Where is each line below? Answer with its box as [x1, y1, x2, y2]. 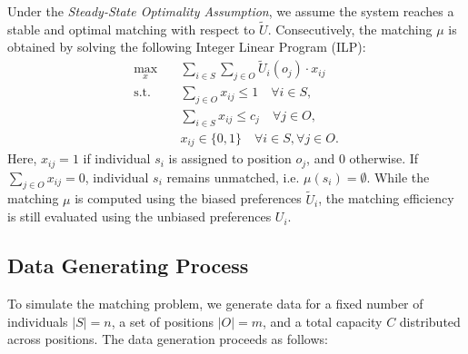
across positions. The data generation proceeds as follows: [7, 329, 328, 349]
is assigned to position [168, 149, 292, 168]
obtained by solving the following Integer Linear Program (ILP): [7, 37, 366, 56]
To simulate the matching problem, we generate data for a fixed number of [7, 294, 423, 313]
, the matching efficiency [318, 189, 454, 208]
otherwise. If [349, 149, 419, 168]
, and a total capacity [263, 311, 383, 330]
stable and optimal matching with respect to [7, 19, 255, 38]
